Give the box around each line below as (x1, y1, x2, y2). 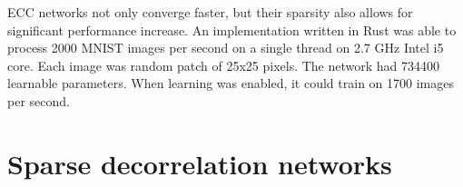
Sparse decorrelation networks (7, 144, 392, 182)
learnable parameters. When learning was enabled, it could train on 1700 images (7, 74, 454, 93)
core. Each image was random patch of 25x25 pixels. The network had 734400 (7, 55, 440, 74)
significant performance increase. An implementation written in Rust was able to (7, 20, 457, 39)
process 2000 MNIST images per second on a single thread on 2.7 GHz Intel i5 (7, 38, 444, 57)
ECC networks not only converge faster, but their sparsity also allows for (7, 3, 413, 21)
